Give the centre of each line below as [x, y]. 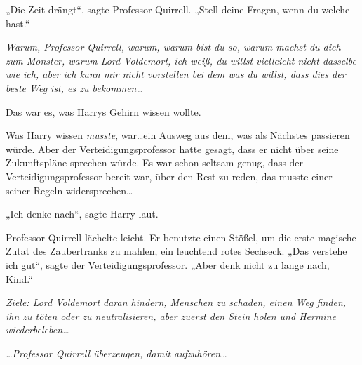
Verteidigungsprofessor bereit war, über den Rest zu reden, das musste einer [169, 176]
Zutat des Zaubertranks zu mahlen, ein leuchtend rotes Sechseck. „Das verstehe [176, 251]
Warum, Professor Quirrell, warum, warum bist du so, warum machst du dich [173, 47]
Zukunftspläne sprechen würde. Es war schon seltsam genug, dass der [155, 162]
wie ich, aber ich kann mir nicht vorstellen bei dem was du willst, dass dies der [176, 74]
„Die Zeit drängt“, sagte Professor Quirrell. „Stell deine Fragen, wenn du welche [178, 9]
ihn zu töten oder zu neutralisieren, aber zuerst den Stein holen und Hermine [171, 316]
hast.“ [18, 23]
